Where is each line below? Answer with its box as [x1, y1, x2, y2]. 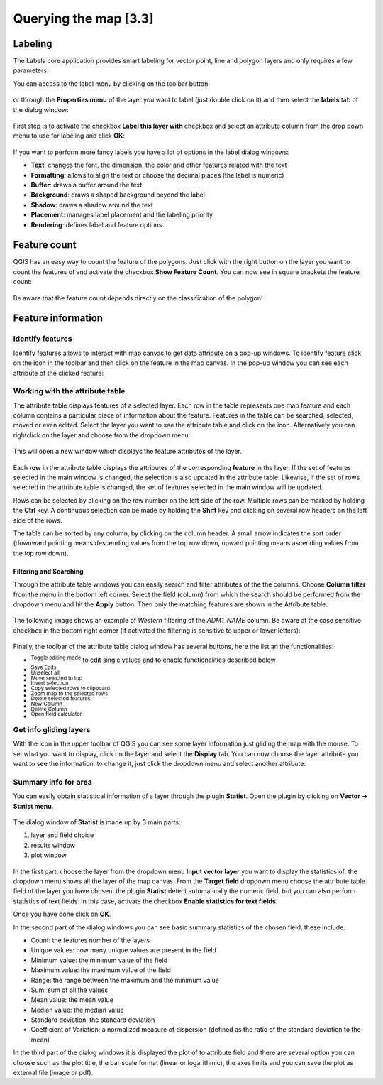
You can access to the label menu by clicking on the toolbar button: [13, 79, 211, 88]
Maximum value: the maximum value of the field [30, 966, 172, 974]
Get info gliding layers [13, 724, 91, 734]
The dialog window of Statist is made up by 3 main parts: [13, 818, 181, 827]
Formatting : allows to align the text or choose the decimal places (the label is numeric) [30, 170, 284, 179]
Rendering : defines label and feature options [30, 220, 162, 229]
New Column [30, 700, 63, 707]
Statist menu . [13, 802, 54, 810]
